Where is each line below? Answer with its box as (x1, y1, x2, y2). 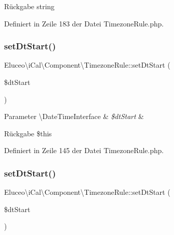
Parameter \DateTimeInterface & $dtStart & (4, 111, 144, 122)
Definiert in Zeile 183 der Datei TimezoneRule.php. (4, 18, 164, 28)
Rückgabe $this (4, 128, 52, 138)
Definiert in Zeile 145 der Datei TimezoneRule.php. (4, 145, 164, 156)
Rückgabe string (4, 1, 55, 11)
